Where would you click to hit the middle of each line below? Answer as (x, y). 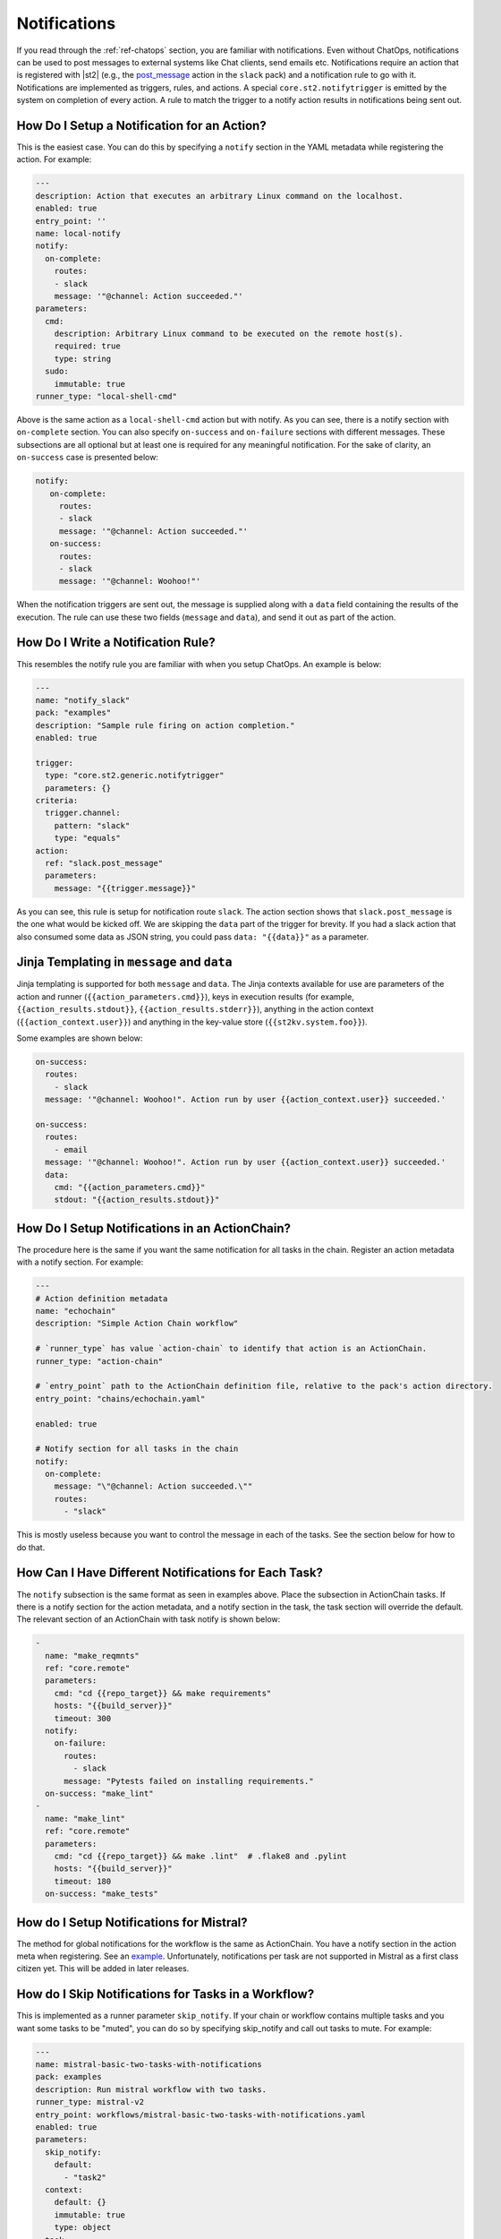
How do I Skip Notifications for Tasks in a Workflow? (166, 1994)
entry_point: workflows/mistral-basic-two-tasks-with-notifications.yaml (200, 2115)
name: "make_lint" (85, 1819)
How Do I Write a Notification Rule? (116, 643)
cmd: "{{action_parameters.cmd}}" (130, 1187)
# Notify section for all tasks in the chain (137, 1449)
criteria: (57, 801)
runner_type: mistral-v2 (90, 2102)
